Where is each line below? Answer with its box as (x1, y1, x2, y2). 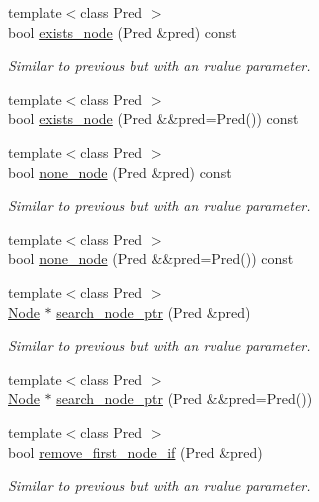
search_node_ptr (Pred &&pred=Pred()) (56, 388, 313, 409)
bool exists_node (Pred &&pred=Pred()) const (8, 108, 299, 129)
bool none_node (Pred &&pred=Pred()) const (8, 248, 294, 269)
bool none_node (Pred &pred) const (8, 161, 232, 182)
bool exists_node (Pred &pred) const (8, 21, 237, 42)
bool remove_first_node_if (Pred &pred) (8, 441, 263, 462)
